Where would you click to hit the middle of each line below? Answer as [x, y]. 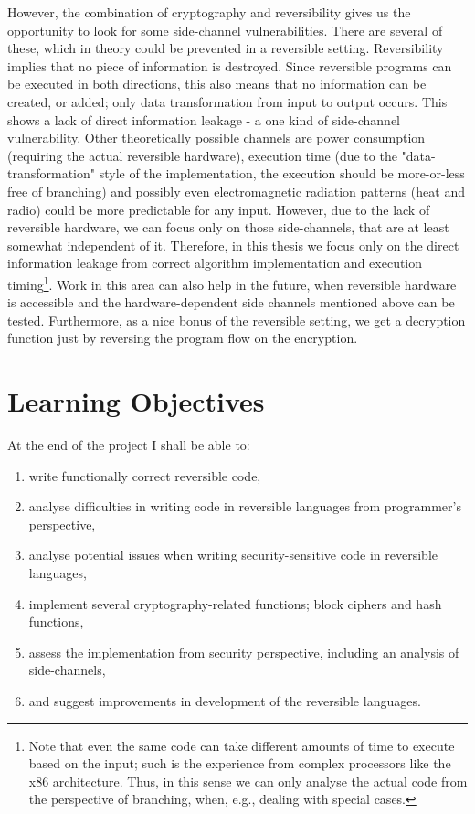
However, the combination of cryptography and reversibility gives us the [209, 12]
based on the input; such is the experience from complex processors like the [240, 763]
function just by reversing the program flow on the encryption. [183, 338]
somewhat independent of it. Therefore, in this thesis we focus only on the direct [233, 245]
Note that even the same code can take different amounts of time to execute [242, 745]
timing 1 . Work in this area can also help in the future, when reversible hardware [232, 283]
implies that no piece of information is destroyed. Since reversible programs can [230, 65]
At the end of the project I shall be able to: [129, 445]
